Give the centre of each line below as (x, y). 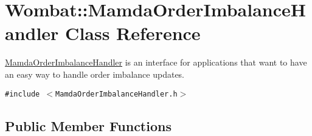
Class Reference (133, 33)
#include (23, 94)
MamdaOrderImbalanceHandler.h (116, 94)
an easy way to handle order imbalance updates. (95, 74)
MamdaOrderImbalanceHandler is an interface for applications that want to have (156, 62)
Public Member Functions (88, 125)
